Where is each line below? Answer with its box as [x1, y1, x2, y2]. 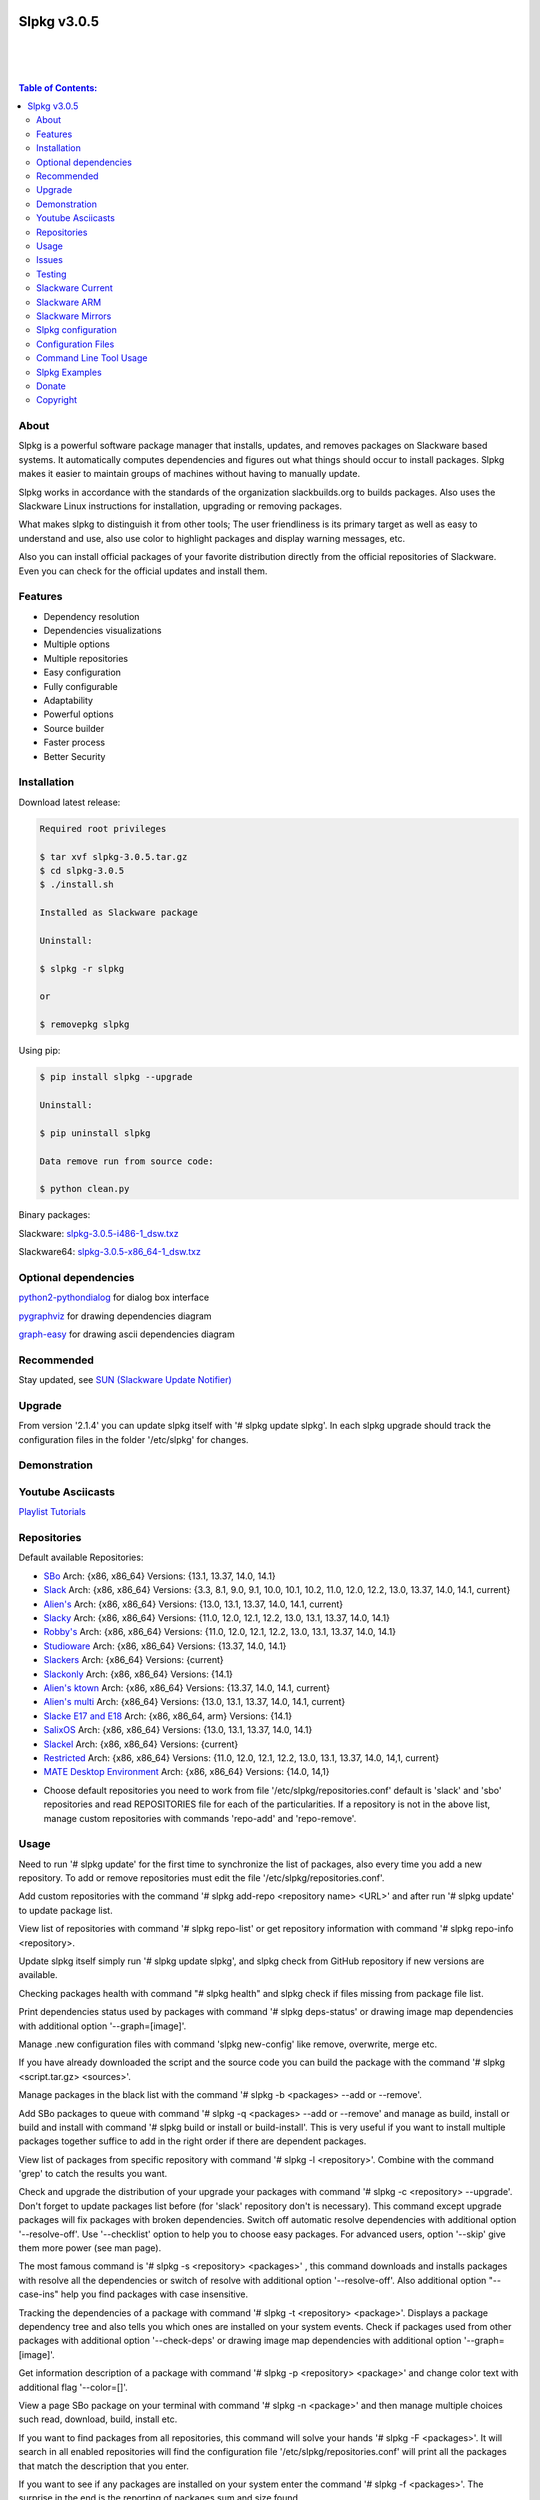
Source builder [43, 722, 105, 734]
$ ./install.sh [39, 879, 114, 890]
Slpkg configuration [36, 324, 117, 336]
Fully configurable [43, 680, 119, 692]
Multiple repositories [43, 652, 129, 664]
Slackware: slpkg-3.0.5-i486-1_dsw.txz [18, 1227, 179, 1239]
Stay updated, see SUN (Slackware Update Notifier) [18, 1374, 232, 1386]
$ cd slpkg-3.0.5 [39, 865, 125, 876]
